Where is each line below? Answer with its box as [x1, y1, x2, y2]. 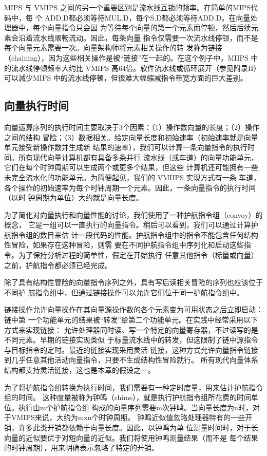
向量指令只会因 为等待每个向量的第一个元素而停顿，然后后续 [47, 22, 251, 33]
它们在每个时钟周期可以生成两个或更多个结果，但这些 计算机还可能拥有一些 [4, 162, 258, 173]
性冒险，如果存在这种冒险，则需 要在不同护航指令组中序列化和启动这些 [4, 239, 244, 250]
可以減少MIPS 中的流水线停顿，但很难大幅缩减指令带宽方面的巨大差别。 [4, 72, 247, 83]
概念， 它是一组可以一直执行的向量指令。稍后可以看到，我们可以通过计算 [4, 219, 251, 230]
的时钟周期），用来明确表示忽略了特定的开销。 [4, 442, 159, 453]
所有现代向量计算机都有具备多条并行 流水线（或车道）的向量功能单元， [18, 151, 258, 162]
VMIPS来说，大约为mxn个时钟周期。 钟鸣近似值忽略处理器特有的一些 [11, 412, 245, 423]
